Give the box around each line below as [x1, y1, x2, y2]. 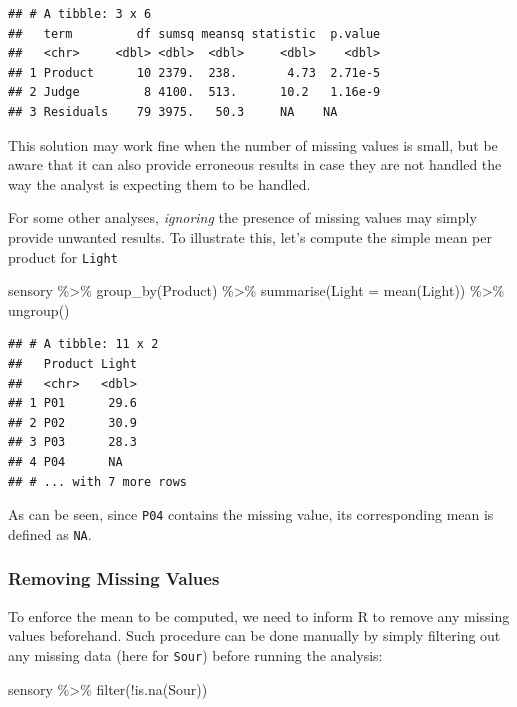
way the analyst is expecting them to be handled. [8, 173, 311, 194]
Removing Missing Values [8, 566, 220, 591]
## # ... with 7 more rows [8, 474, 187, 489]
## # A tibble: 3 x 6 [8, 7, 152, 21]
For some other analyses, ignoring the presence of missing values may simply [8, 207, 477, 228]
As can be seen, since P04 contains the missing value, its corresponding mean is [8, 504, 494, 525]
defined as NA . [8, 523, 92, 544]
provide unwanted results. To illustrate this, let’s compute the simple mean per [8, 226, 492, 247]
